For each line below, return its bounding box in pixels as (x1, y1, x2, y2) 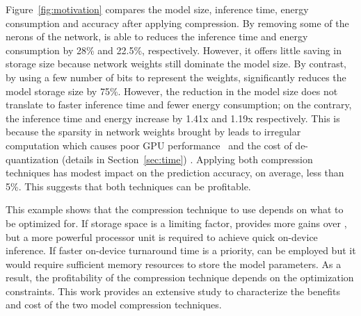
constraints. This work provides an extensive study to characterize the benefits (6, 283, 340, 298)
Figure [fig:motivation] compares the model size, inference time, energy (6, 2, 309, 16)
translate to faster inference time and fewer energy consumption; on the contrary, (6, 97, 352, 112)
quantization (6, 151, 59, 166)
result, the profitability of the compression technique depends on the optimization (6, 270, 354, 285)
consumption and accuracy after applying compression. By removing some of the (6, 15, 349, 30)
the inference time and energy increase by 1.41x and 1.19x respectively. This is (6, 110, 340, 125)
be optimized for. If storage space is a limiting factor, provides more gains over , (6, 215, 347, 230)
